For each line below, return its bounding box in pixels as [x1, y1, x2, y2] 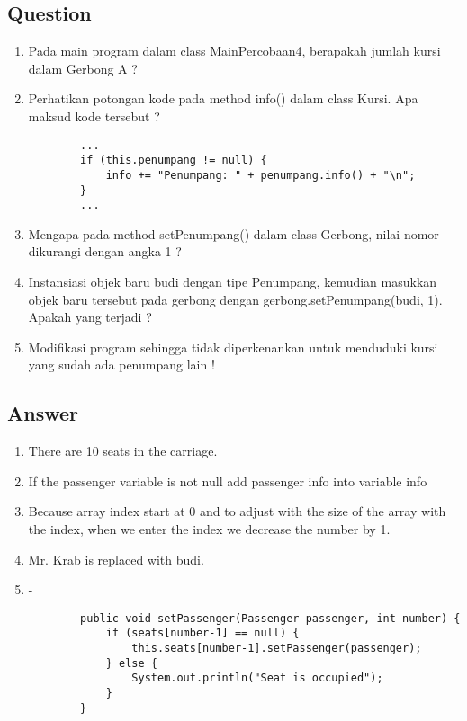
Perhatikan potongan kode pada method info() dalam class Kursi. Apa [28, 89, 418, 108]
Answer [7, 399, 79, 427]
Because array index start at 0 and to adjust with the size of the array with [28, 502, 446, 521]
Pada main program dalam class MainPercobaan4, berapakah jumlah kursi [28, 41, 441, 60]
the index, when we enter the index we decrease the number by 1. [28, 520, 391, 538]
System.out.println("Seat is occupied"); [131, 672, 383, 685]
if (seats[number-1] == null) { [105, 627, 300, 640]
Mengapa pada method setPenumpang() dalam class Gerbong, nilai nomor [28, 224, 439, 243]
